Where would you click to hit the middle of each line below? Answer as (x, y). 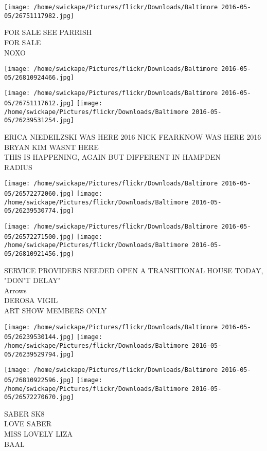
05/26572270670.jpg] (39, 397)
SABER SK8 (24, 413)
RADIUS (18, 167)
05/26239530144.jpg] (39, 337)
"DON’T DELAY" (33, 280)
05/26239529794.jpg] (39, 354)
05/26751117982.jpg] (39, 16)
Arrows (15, 290)
